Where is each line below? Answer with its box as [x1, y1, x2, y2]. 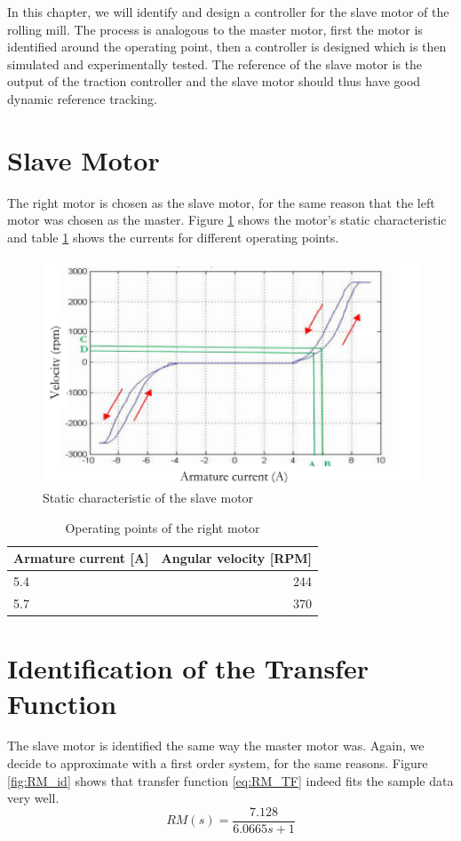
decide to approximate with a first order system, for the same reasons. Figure [7, 754, 428, 773]
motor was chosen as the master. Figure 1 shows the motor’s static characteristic [7, 210, 447, 229]
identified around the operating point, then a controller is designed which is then [7, 37, 447, 56]
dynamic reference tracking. [7, 89, 157, 107]
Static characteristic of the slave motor [43, 488, 254, 507]
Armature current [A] [13, 549, 149, 567]
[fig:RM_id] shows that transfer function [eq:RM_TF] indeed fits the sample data [7, 771, 454, 789]
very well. [7, 789, 60, 807]
